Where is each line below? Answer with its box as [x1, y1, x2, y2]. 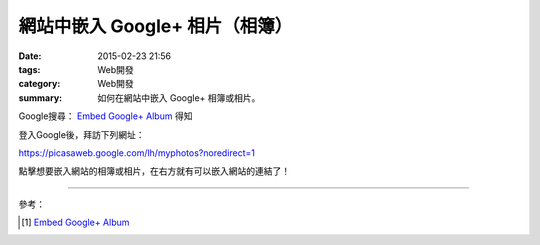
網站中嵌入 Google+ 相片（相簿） [18, 15, 293, 37]
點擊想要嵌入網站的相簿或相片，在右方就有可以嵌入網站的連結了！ [18, 165, 290, 177]
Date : [18, 50, 42, 62]
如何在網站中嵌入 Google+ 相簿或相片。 [97, 91, 261, 104]
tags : [18, 63, 41, 75]
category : [18, 78, 61, 90]
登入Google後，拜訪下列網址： [18, 128, 145, 140]
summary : [18, 91, 63, 104]
